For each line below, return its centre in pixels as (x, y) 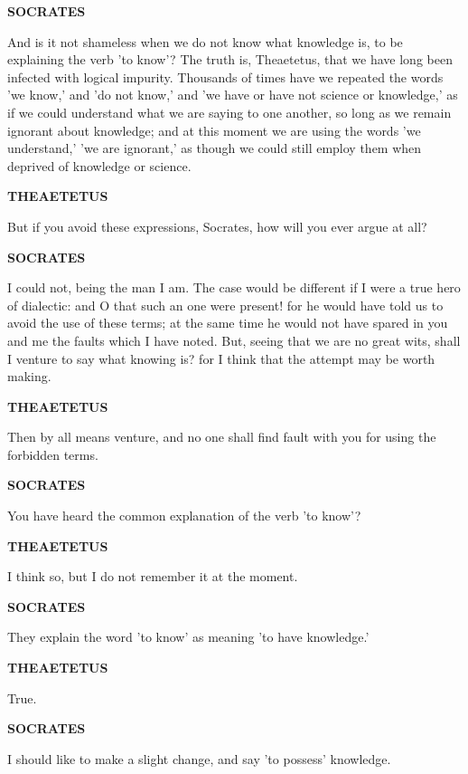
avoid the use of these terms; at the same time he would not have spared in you (228, 323)
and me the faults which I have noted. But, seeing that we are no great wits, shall (234, 340)
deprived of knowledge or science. (99, 165)
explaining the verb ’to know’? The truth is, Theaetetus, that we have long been (230, 59)
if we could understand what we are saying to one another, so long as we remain (229, 112)
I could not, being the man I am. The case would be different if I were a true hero (234, 287)
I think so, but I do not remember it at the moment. (153, 576)
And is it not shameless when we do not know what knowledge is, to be (205, 41)
